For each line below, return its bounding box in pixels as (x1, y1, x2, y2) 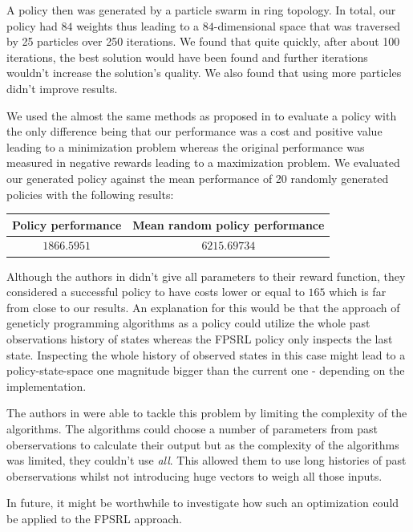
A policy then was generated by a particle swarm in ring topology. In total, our (6, 2, 396, 18)
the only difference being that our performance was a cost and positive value (6, 123, 383, 140)
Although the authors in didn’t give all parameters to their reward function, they (6, 267, 406, 284)
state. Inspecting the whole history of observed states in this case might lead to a (6, 346, 406, 363)
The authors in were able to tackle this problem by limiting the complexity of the (6, 404, 407, 421)
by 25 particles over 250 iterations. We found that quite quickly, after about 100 (6, 33, 400, 50)
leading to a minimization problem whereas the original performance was (6, 138, 365, 155)
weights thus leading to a (76, 17, 200, 34)
